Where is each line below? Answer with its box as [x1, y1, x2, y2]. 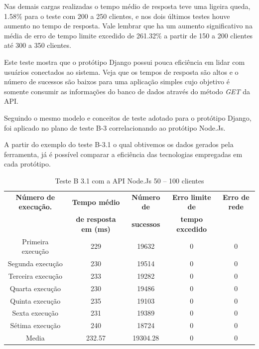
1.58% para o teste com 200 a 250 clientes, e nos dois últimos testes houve [4, 10, 230, 21]
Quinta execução [10, 295, 61, 306]
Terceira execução [8, 270, 62, 281]
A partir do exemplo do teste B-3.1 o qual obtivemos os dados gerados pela [4, 139, 234, 150]
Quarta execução [9, 283, 61, 293]
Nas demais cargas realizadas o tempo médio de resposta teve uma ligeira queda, [4, 1, 251, 11]
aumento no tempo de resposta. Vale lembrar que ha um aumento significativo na [4, 20, 253, 31]
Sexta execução [12, 308, 59, 318]
